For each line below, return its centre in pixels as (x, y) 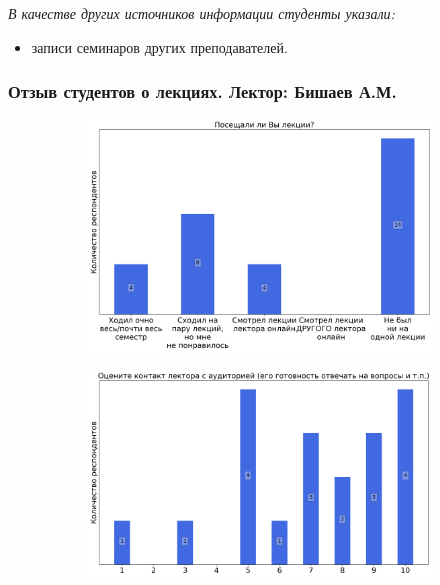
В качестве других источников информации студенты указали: (201, 13)
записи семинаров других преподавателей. (159, 46)
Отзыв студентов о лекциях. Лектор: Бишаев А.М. (202, 91)
